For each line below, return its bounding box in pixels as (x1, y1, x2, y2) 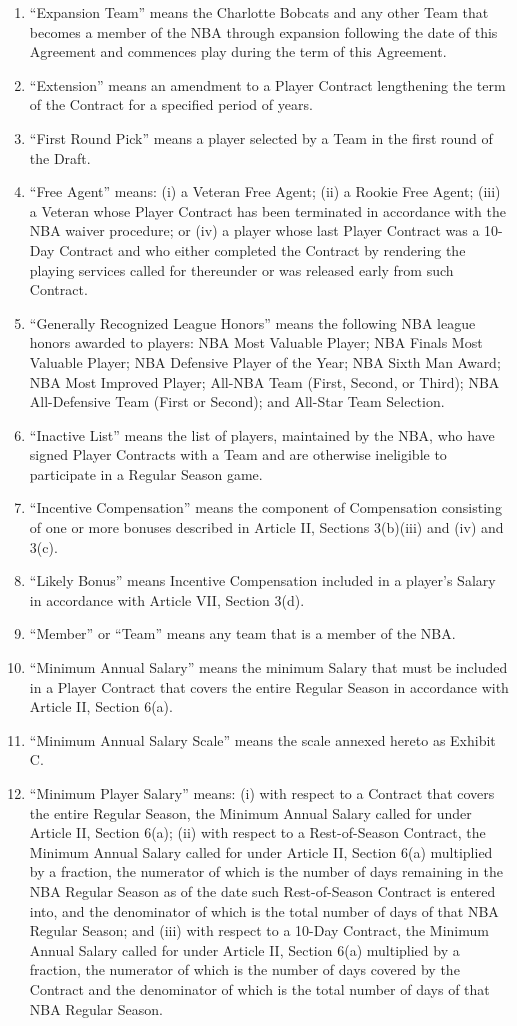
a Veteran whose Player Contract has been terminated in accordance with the (29, 200, 506, 221)
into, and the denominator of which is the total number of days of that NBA (29, 900, 499, 921)
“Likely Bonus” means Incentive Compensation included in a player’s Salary (29, 570, 496, 591)
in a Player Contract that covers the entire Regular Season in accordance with (29, 676, 509, 697)
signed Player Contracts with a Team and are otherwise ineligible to (29, 444, 447, 465)
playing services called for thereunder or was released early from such (29, 259, 454, 280)
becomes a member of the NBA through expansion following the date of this (29, 21, 498, 42)
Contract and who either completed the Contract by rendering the (59, 239, 466, 260)
